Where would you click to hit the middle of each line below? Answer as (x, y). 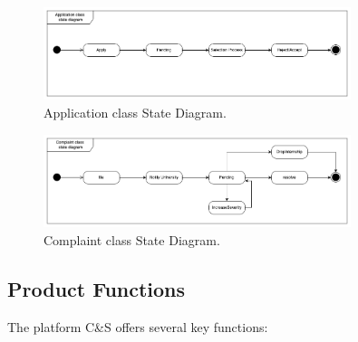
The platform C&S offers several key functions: (138, 326)
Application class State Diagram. (135, 112)
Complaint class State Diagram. (132, 239)
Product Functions (97, 288)
